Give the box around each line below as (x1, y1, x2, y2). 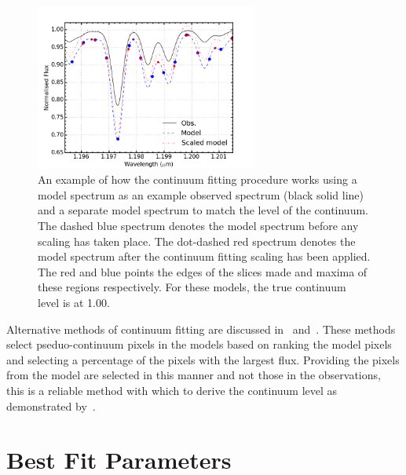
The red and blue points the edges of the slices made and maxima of (38, 263, 368, 280)
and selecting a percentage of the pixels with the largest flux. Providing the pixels (6, 351, 400, 367)
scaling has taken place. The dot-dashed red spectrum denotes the (38, 232, 356, 249)
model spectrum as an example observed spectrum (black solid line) (38, 186, 364, 203)
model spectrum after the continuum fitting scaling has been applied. (38, 248, 371, 265)
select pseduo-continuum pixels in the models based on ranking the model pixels (6, 336, 392, 353)
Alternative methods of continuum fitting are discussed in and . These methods (6, 320, 396, 337)
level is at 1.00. (38, 294, 110, 311)
